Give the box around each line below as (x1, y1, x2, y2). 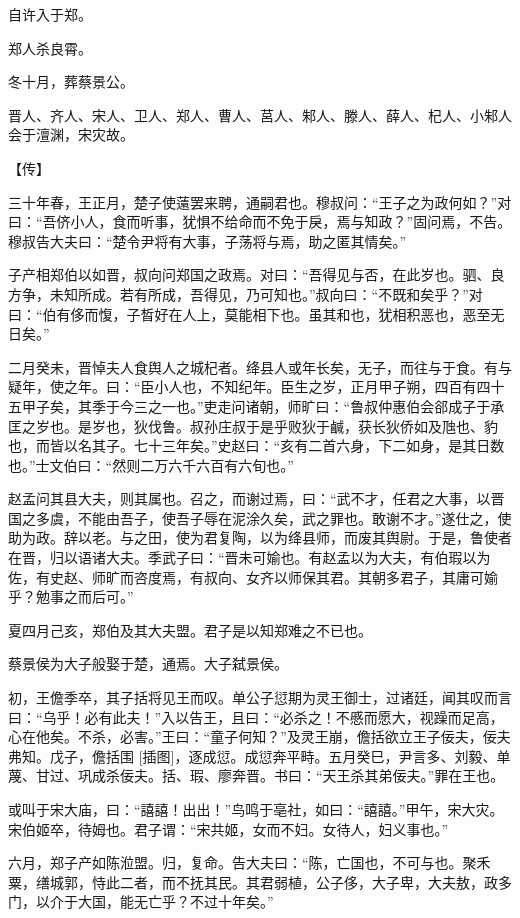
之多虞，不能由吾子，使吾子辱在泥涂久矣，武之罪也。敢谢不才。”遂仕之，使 (21, 507, 512, 528)
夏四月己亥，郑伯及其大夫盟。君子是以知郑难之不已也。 (8, 619, 372, 640)
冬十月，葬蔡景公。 (8, 71, 134, 92)
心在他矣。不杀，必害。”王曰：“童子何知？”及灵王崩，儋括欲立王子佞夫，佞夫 (8, 726, 511, 747)
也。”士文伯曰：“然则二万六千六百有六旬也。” (8, 454, 294, 475)
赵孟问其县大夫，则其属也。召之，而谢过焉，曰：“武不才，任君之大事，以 (8, 488, 491, 509)
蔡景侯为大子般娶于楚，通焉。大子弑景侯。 (8, 653, 288, 674)
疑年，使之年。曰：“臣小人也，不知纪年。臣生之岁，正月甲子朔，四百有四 (8, 376, 491, 397)
